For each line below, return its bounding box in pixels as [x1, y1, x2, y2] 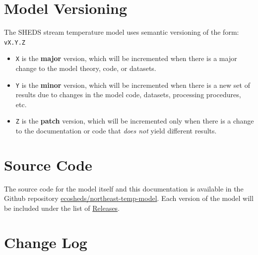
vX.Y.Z [4, 39, 25, 46]
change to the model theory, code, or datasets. [15, 63, 156, 73]
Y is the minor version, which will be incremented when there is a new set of [15, 79, 250, 90]
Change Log [4, 232, 87, 252]
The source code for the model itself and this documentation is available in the [4, 183, 244, 193]
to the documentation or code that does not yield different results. [15, 126, 217, 136]
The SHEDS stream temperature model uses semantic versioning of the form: [4, 27, 239, 37]
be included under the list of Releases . [4, 203, 120, 213]
